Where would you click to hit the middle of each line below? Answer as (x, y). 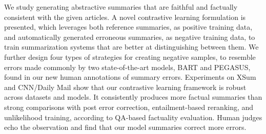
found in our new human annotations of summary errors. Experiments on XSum (130, 77)
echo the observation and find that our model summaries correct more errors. (125, 127)
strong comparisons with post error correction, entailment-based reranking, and (129, 107)
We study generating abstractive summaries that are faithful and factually (121, 7)
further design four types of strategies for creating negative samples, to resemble (130, 57)
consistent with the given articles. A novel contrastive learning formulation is (125, 17)
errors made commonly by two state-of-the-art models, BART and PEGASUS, (127, 67)
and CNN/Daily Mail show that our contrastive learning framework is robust (125, 87)
